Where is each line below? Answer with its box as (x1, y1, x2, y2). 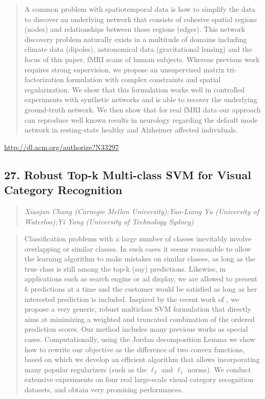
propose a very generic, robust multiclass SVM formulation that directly (24, 303, 252, 314)
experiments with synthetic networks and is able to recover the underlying (24, 94, 257, 105)
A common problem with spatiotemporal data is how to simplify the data (24, 4, 256, 14)
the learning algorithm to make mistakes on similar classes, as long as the (24, 253, 256, 264)
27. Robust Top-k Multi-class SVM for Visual (4, 166, 251, 182)
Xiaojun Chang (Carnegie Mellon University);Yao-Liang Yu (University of (24, 205, 259, 216)
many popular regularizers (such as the (24, 364, 147, 374)
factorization (24, 74, 64, 85)
